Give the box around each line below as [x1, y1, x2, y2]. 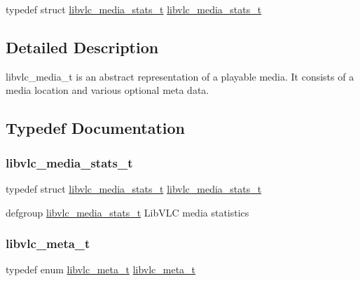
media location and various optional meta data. [6, 83, 209, 97]
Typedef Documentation [6, 117, 185, 139]
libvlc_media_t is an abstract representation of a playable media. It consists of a [6, 69, 354, 83]
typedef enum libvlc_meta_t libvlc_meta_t [6, 262, 196, 277]
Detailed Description [6, 36, 159, 57]
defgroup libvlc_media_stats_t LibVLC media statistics [6, 205, 249, 219]
